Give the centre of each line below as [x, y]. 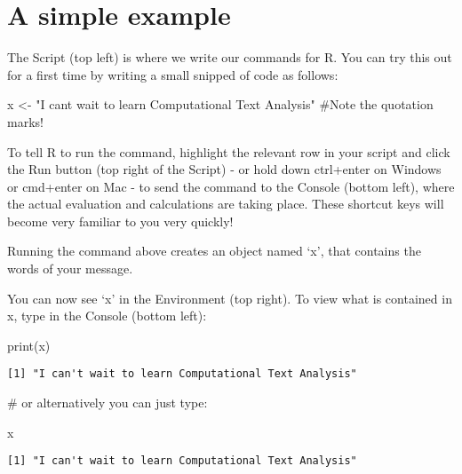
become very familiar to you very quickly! [120, 221]
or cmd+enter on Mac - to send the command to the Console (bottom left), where [231, 186]
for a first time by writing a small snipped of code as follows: [173, 74]
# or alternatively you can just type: [108, 403]
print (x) [29, 345]
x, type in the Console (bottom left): [107, 316]
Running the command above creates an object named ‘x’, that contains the [214, 251]
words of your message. [70, 269]
